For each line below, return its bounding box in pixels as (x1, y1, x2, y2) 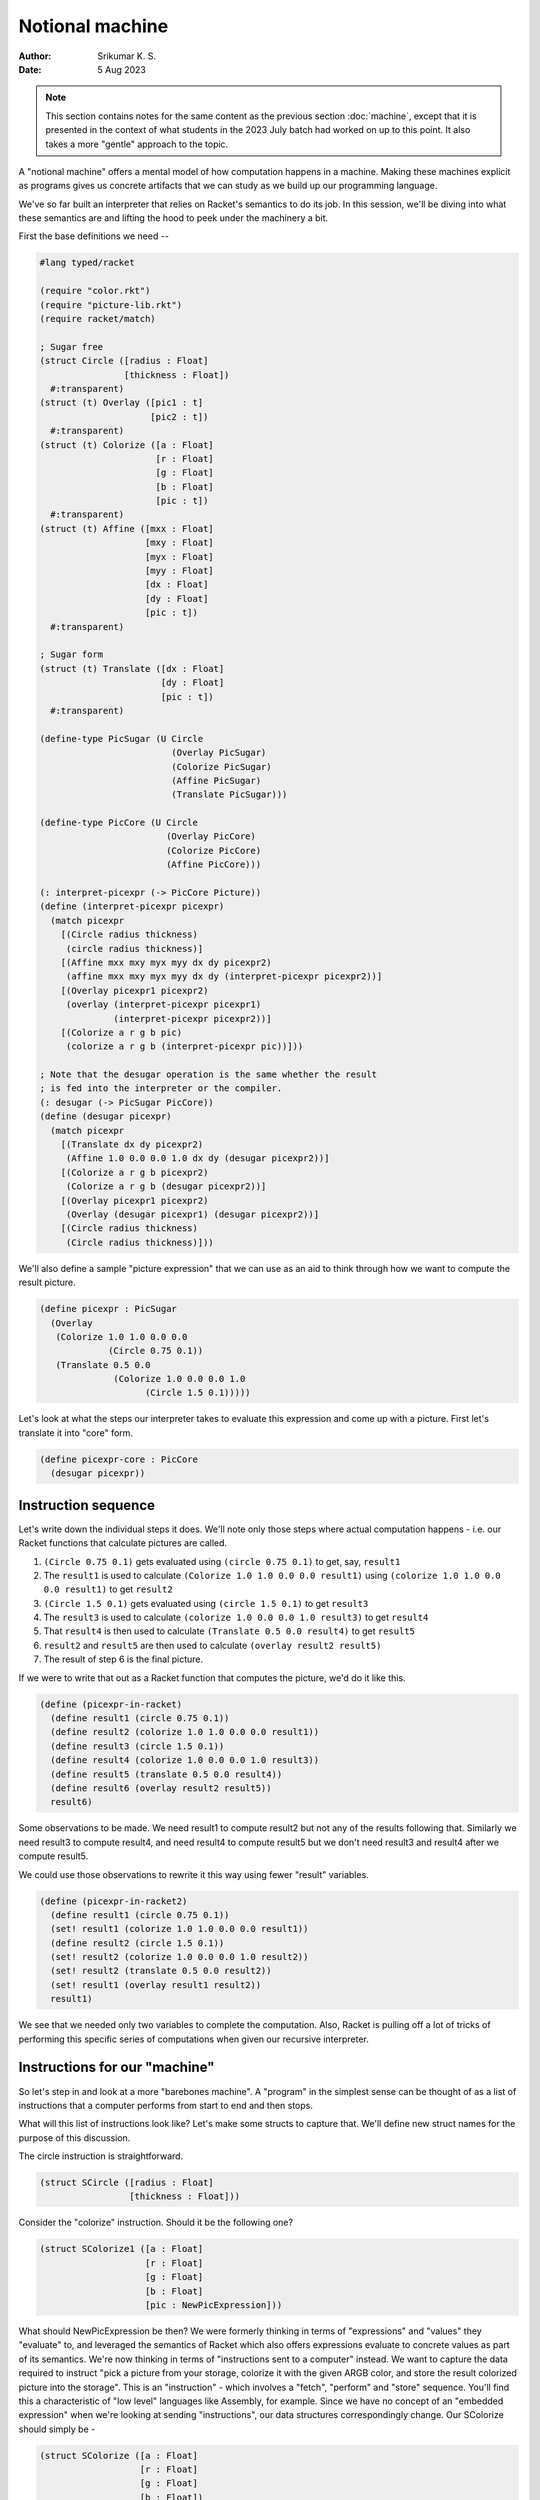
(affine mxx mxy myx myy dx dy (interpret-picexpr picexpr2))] (65, 971, 383, 982)
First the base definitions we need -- (18, 230, 170, 242)
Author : (18, 50, 52, 62)
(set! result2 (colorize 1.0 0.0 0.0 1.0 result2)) (50, 1951, 309, 1963)
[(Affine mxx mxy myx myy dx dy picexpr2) (60, 956, 272, 968)
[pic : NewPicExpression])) (145, 2299, 283, 2310)
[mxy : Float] (145, 537, 214, 549)
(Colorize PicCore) (165, 845, 262, 856)
